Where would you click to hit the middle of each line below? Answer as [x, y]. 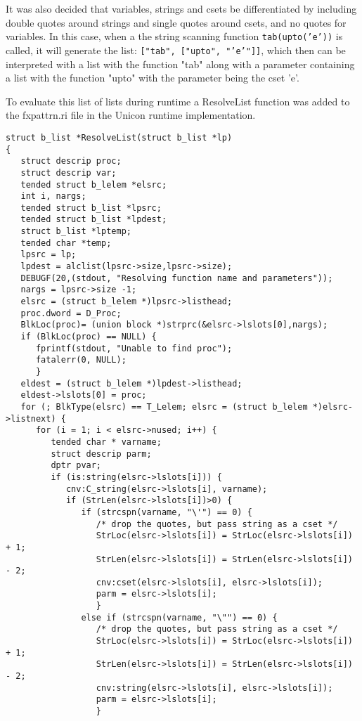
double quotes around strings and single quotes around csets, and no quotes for [176, 22]
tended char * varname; [106, 442]
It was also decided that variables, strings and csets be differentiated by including [181, 8]
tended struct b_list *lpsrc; [91, 208]
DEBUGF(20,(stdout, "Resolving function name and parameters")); [177, 278]
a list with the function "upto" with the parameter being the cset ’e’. [153, 78]
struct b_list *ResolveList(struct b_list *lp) [119, 137]
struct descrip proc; [71, 161]
